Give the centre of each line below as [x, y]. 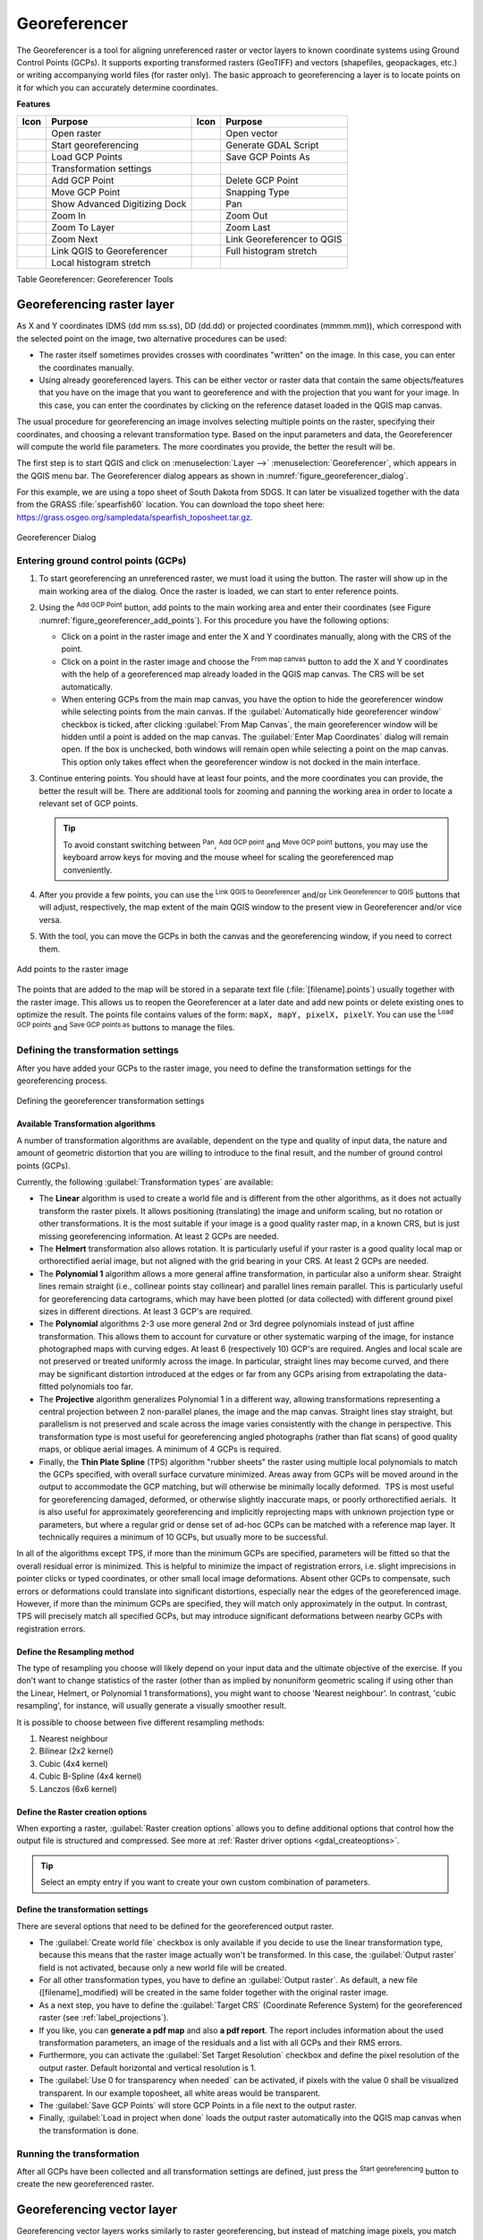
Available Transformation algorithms [86, 1124]
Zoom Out [246, 215]
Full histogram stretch [271, 251]
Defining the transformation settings [97, 1050]
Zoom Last [248, 227]
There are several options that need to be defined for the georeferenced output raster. [175, 1926]
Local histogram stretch [101, 263]
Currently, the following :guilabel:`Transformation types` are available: [145, 1182]
